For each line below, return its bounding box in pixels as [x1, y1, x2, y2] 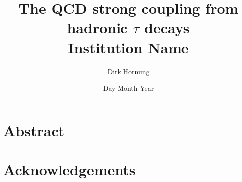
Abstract [3, 120, 65, 140]
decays [144, 17, 190, 38]
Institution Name [68, 37, 189, 57]
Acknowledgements [3, 159, 136, 180]
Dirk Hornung [107, 66, 150, 76]
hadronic [67, 17, 128, 38]
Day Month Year [103, 83, 154, 93]
